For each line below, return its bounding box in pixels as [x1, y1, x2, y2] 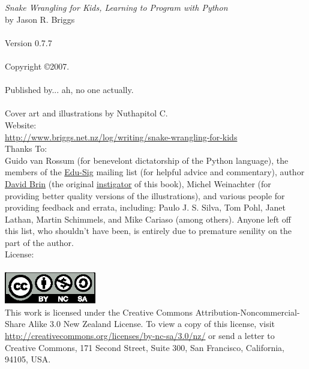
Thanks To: [5, 142, 47, 155]
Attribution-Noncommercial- [195, 305, 300, 318]
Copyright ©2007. [5, 59, 70, 72]
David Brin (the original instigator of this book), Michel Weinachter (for [5, 177, 271, 190]
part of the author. [5, 236, 74, 248]
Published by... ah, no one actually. [5, 83, 134, 96]
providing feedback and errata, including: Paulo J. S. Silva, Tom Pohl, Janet [5, 201, 286, 214]
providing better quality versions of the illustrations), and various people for [5, 189, 285, 202]
